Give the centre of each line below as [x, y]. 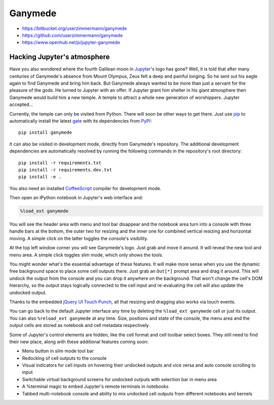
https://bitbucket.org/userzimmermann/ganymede [74, 28]
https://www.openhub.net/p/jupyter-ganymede [71, 43]
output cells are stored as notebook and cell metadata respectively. [80, 325]
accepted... [21, 104]
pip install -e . [40, 177]
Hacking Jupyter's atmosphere [60, 57]
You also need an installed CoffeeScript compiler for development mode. [85, 188]
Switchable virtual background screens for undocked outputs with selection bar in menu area [119, 379]
